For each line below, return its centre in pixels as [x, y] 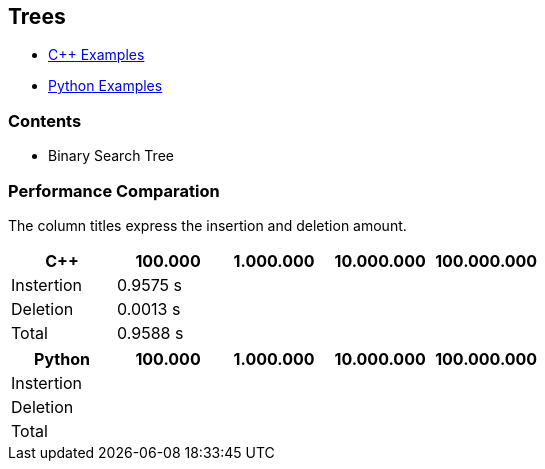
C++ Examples [96, 55]
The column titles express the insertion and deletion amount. [207, 225]
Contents [45, 120]
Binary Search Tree [111, 156]
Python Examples [105, 86]
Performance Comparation [114, 190]
